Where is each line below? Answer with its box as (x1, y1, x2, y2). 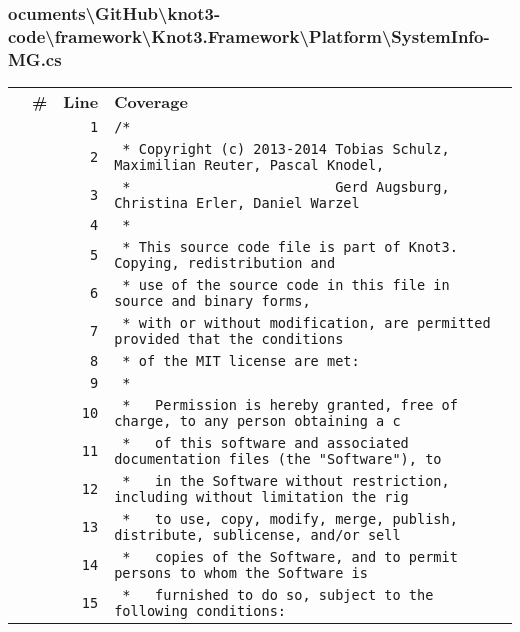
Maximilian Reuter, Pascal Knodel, (114, 157, 385, 174)
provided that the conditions (114, 331, 344, 348)
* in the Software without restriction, (122, 473, 450, 490)
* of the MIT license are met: (122, 353, 360, 370)
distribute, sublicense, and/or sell (114, 527, 401, 544)
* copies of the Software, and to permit (122, 549, 458, 566)
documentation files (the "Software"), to (114, 451, 442, 468)
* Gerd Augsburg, (122, 179, 450, 196)
